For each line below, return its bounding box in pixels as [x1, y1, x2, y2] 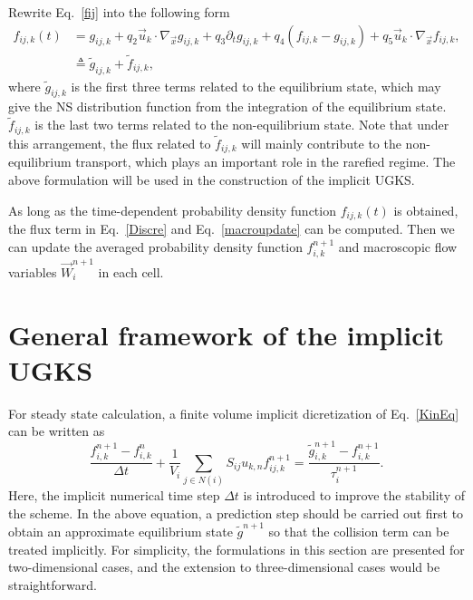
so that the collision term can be [268, 522, 449, 541]
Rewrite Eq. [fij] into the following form [8, 3, 230, 21]
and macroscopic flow [338, 237, 458, 256]
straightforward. [8, 575, 97, 594]
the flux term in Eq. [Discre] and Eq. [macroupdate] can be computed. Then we [8, 219, 455, 238]
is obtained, [393, 200, 459, 219]
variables [8, 262, 57, 281]
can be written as [8, 421, 105, 440]
